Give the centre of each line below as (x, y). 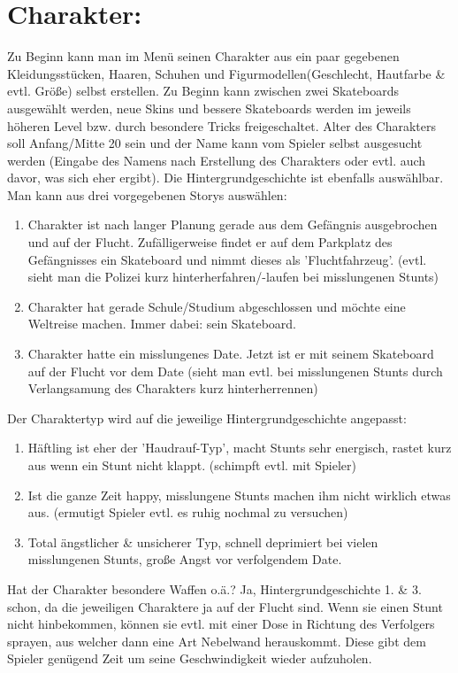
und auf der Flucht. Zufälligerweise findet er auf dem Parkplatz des (210, 242)
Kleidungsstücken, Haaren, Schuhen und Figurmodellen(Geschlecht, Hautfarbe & (226, 73)
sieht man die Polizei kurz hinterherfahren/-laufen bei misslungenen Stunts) (233, 277)
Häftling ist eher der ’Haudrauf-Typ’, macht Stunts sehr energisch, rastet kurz (240, 448)
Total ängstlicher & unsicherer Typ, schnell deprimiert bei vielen (203, 541)
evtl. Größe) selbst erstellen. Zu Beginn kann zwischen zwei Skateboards (203, 91)
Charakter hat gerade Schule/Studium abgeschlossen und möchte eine (217, 306)
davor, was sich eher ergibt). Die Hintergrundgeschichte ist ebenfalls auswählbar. (225, 178)
